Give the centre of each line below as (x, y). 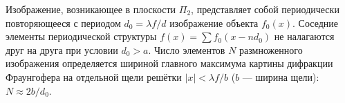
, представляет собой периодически (265, 9)
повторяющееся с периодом (63, 22)
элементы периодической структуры (81, 36)
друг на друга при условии (62, 49)
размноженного (271, 49)
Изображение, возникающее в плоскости (91, 9)
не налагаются (304, 36)
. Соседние (316, 22)
